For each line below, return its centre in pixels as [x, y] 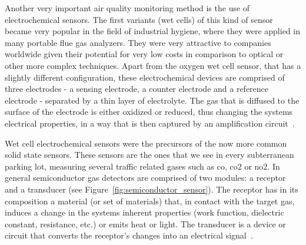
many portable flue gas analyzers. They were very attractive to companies [138, 42]
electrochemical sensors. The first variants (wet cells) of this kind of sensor [139, 19]
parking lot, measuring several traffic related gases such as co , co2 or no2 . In [142, 166]
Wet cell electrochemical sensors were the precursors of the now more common [146, 143]
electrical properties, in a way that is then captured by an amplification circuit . [150, 123]
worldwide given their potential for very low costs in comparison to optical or [144, 54]
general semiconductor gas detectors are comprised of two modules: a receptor [145, 178]
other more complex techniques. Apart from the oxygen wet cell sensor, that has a [153, 65]
